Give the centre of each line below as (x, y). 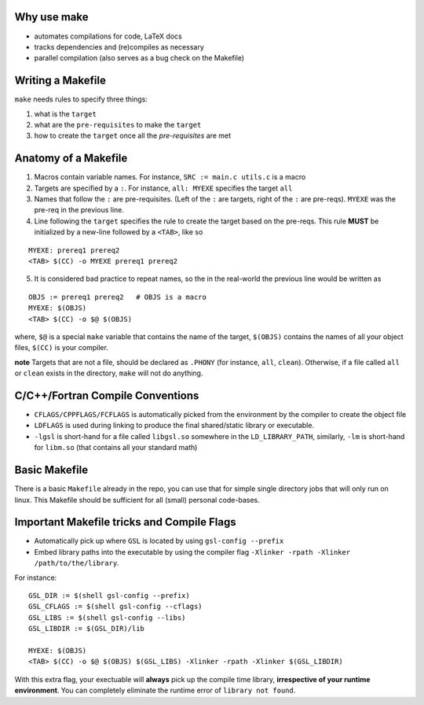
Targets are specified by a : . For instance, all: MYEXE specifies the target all (163, 188)
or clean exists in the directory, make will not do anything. (109, 373)
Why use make (52, 17)
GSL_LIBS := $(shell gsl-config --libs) (107, 617)
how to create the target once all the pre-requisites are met (133, 136)
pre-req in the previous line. (79, 210)
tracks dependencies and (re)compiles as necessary (119, 46)
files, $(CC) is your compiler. (62, 348)
